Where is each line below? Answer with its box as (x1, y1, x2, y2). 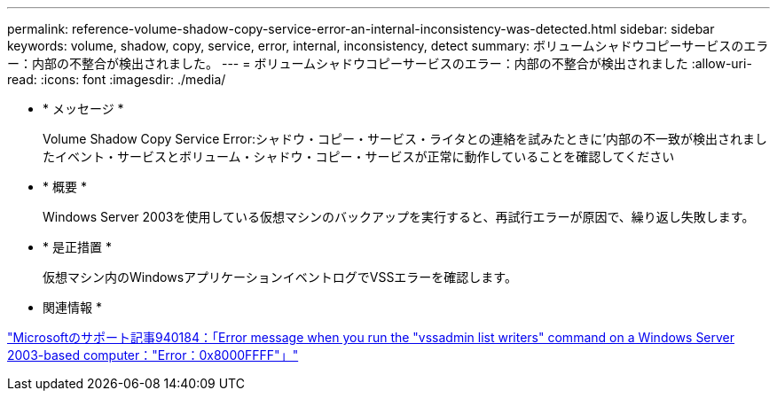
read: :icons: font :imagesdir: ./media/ (7, 72, 226, 87)
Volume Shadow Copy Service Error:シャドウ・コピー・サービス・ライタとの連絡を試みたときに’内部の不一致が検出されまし (43, 131, 767, 146)
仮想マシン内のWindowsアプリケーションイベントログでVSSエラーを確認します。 (43, 269, 517, 285)
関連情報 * (43, 300, 102, 315)
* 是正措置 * (43, 239, 112, 254)
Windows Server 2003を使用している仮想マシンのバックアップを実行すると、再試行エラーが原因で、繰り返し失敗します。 (43, 209, 755, 224)
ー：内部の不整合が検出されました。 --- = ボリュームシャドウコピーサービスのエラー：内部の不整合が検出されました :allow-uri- (7, 56, 752, 71)
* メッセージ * (43, 101, 124, 116)
